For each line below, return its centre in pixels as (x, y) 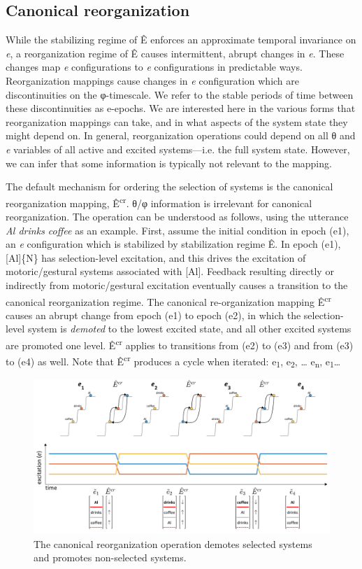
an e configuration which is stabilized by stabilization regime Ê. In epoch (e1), (173, 244)
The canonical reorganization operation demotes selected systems (173, 543)
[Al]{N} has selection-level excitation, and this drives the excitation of (156, 257)
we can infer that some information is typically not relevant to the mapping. (169, 163)
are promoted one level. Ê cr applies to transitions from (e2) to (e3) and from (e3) (180, 344)
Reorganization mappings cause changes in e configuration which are (153, 80)
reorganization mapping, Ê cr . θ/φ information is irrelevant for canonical (159, 202)
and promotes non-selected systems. (110, 557)
